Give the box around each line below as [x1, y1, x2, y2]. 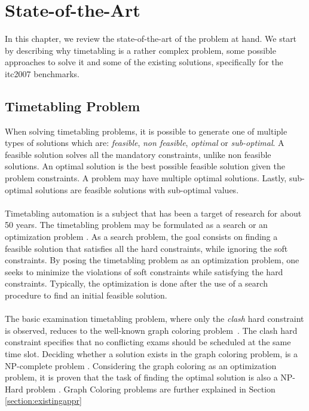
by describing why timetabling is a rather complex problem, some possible [5, 44, 276, 56]
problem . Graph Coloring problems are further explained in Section [26, 382, 276, 395]
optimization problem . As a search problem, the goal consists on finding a [5, 230, 278, 243]
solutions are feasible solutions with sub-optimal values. [35, 183, 239, 196]
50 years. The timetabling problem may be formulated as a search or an [5, 218, 268, 231]
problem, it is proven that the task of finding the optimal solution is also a [5, 371, 278, 383]
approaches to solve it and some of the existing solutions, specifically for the [5, 56, 283, 68]
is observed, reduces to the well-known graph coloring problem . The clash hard [5, 324, 298, 336]
